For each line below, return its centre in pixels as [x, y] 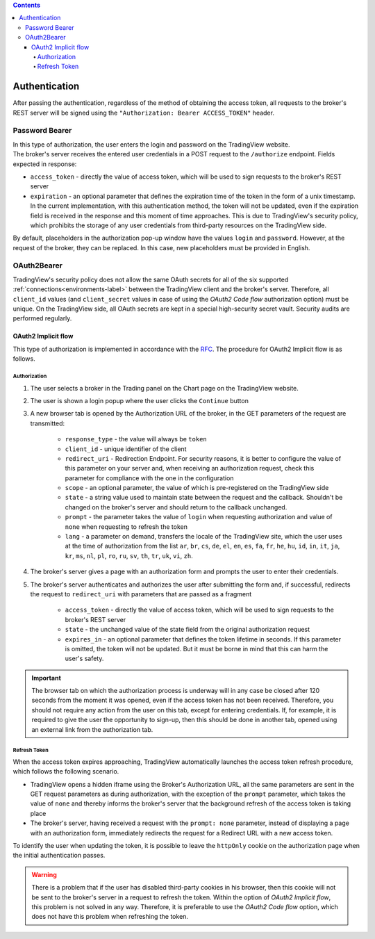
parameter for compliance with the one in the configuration [149, 478]
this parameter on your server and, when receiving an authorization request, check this [190, 468]
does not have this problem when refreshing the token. [110, 917]
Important [47, 678]
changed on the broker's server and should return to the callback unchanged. [176, 507]
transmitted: [48, 423]
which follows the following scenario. [66, 771]
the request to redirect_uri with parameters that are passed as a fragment [141, 594]
